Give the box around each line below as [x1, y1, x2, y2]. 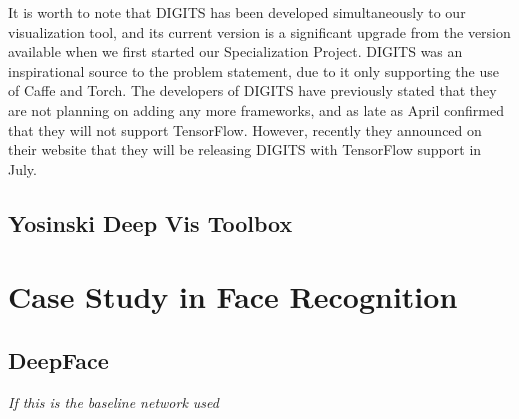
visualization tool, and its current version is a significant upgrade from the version [8, 21, 511, 42]
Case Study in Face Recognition [8, 276, 458, 317]
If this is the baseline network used [8, 391, 219, 412]
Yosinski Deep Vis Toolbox [8, 207, 293, 238]
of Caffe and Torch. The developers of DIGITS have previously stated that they [8, 80, 497, 101]
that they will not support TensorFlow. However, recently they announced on [8, 119, 482, 140]
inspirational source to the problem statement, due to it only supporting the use [8, 60, 499, 81]
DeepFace [8, 344, 109, 375]
